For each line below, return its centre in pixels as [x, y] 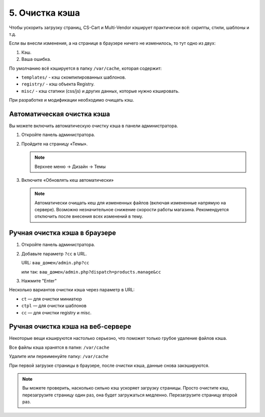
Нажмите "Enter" [39, 280]
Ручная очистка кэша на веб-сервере [70, 327]
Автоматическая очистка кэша [60, 114]
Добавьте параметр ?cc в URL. [54, 253]
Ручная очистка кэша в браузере [63, 233]
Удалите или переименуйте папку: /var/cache [59, 357]
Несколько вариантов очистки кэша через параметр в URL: [72, 290]
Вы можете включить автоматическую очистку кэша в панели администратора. [94, 126]
